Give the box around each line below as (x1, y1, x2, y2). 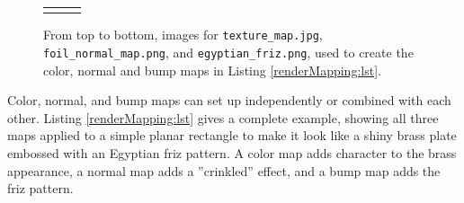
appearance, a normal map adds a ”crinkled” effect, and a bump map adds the (7, 161, 441, 180)
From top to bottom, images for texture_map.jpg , (43, 25, 323, 44)
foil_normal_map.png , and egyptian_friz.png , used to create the (43, 42, 414, 61)
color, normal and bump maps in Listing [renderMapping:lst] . (43, 60, 381, 79)
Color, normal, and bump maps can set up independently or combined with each (7, 91, 451, 110)
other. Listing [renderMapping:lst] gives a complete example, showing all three (7, 108, 439, 127)
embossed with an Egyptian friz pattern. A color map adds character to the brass (7, 143, 457, 162)
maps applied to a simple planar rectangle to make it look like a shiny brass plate (7, 126, 457, 145)
